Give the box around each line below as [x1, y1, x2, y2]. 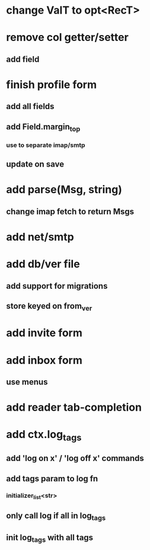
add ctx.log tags [6, 428, 82, 443]
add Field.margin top [6, 121, 81, 133]
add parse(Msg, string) [6, 183, 123, 196]
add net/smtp [6, 231, 74, 244]
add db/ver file [6, 257, 80, 271]
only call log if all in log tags [6, 511, 106, 522]
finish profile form [6, 78, 97, 91]
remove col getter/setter [6, 31, 129, 44]
